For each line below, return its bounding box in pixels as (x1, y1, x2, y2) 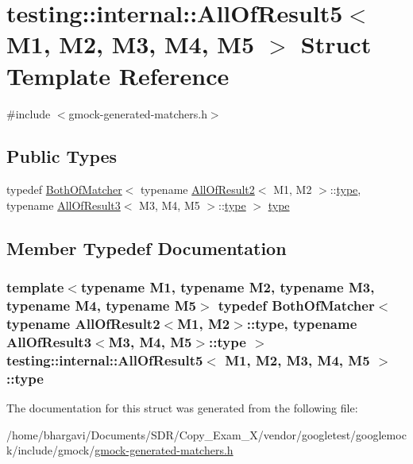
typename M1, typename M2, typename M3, (80, 277, 375, 297)
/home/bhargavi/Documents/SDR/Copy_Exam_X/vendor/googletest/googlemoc (6, 426, 407, 443)
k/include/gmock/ (6, 442, 95, 458)
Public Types (6, 144, 118, 168)
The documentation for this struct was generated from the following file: (6, 400, 358, 416)
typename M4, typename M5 (6, 296, 196, 315)
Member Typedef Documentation (6, 235, 287, 260)
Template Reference (6, 59, 230, 91)
